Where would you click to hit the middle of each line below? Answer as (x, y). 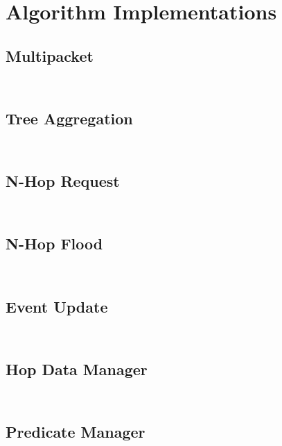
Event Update (57, 306)
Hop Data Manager (77, 369)
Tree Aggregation (69, 118)
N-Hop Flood (54, 243)
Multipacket (50, 55)
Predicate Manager (76, 431)
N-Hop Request (63, 181)
